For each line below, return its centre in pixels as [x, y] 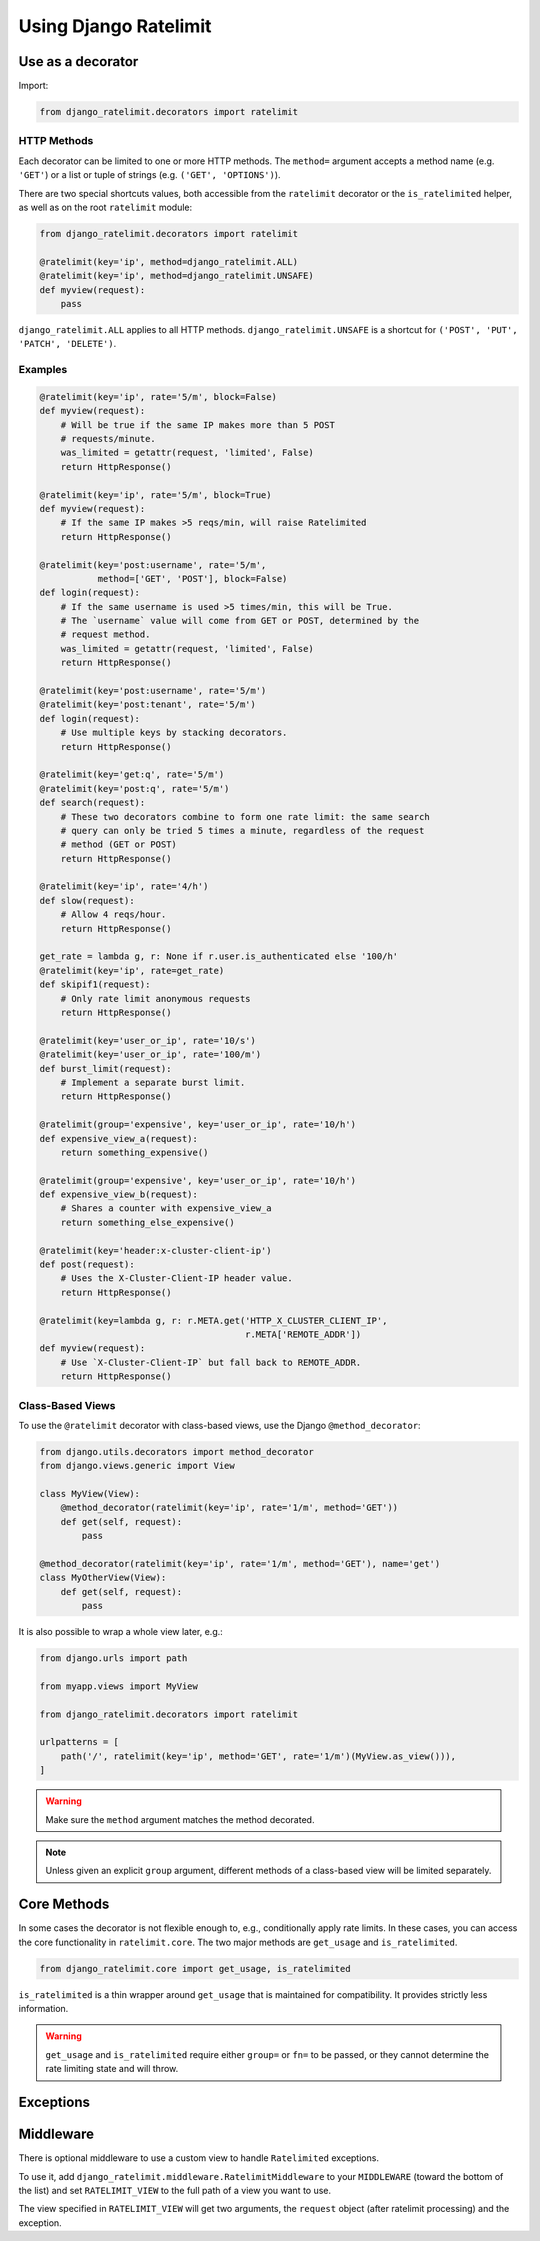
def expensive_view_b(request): [119, 1194]
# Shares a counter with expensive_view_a [166, 1208]
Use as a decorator [78, 61]
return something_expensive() [134, 1152]
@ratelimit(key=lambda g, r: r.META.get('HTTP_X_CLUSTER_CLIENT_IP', [213, 1320]
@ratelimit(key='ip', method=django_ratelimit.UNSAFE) [176, 276]
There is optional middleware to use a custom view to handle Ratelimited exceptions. [199, 2158]
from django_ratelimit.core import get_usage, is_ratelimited [195, 1968]
